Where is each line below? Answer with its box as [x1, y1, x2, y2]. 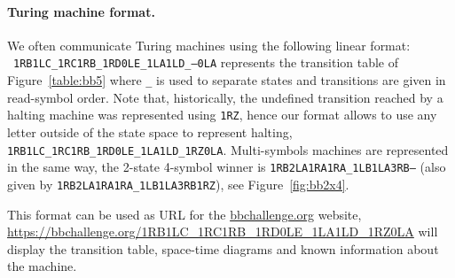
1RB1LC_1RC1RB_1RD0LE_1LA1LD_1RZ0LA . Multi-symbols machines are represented [7, 140, 449, 158]
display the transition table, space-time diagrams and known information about [7, 239, 439, 258]
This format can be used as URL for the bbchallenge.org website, [7, 205, 362, 223]
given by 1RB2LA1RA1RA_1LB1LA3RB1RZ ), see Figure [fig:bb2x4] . [7, 174, 349, 193]
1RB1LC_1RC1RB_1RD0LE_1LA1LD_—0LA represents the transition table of [13, 53, 398, 72]
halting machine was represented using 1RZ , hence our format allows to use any [7, 105, 437, 124]
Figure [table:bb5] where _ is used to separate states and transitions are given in [7, 71, 446, 89]
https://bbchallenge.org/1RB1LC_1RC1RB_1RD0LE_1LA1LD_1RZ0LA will [7, 222, 438, 241]
